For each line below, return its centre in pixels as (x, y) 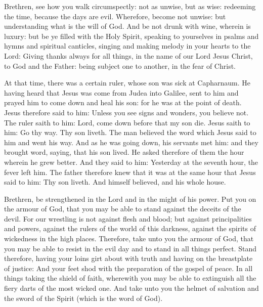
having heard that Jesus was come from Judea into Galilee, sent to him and (121, 92)
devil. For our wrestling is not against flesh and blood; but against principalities (128, 218)
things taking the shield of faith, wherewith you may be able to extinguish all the (130, 278)
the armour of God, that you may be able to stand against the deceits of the (123, 209)
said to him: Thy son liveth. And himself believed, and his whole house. (115, 182)
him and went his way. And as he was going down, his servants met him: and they (131, 142)
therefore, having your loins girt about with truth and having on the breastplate (128, 258)
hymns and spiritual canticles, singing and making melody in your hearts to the (127, 46)
